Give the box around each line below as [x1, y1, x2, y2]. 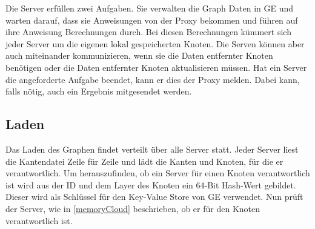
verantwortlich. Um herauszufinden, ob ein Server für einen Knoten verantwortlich [5, 167, 310, 179]
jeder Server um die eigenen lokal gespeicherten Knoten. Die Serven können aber [5, 37, 305, 50]
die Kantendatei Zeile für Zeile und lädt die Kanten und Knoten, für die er [5, 154, 283, 167]
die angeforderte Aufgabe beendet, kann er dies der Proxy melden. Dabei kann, [5, 73, 300, 85]
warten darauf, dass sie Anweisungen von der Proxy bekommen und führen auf [5, 13, 298, 26]
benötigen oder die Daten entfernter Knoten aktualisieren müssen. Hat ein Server [5, 61, 307, 73]
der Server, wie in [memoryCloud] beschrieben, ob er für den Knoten [5, 202, 260, 214]
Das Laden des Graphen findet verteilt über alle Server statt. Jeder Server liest [5, 142, 299, 155]
